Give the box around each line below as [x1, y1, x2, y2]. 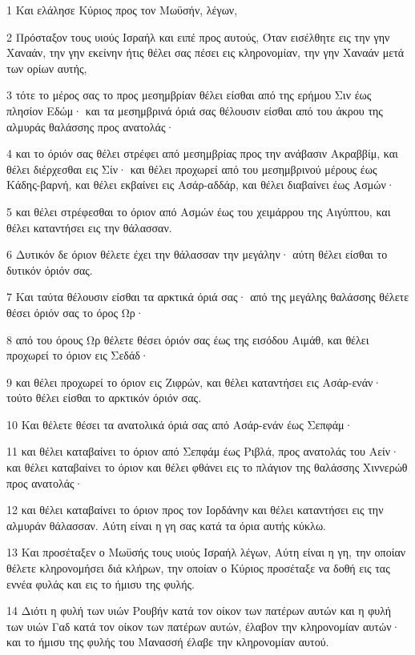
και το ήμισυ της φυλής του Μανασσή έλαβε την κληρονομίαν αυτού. [6, 633, 329, 650]
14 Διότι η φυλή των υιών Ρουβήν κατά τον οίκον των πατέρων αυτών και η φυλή [6, 602, 392, 619]
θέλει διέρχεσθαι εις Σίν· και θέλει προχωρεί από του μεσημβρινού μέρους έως [6, 160, 377, 177]
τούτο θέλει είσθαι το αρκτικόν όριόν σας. [6, 389, 202, 406]
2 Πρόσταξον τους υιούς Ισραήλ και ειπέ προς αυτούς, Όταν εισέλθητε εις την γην [6, 28, 390, 45]
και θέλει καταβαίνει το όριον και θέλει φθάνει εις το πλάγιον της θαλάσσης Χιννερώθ [6, 459, 408, 476]
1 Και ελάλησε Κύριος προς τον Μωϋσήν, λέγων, [6, 2, 238, 18]
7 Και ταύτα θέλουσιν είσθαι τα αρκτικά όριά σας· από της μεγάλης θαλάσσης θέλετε [6, 288, 409, 305]
